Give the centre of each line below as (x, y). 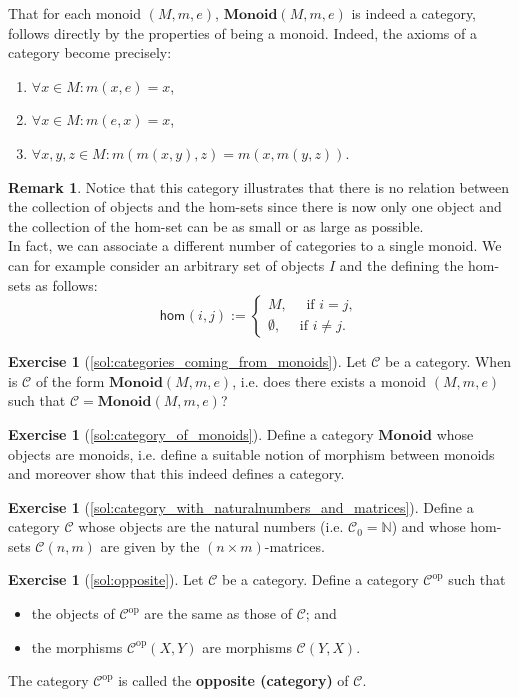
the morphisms (77, 646)
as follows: (66, 284)
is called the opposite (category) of (233, 680)
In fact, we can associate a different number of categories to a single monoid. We (255, 245)
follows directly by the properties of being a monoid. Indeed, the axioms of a (242, 32)
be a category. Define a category (320, 579)
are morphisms (247, 646)
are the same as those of (218, 613)
